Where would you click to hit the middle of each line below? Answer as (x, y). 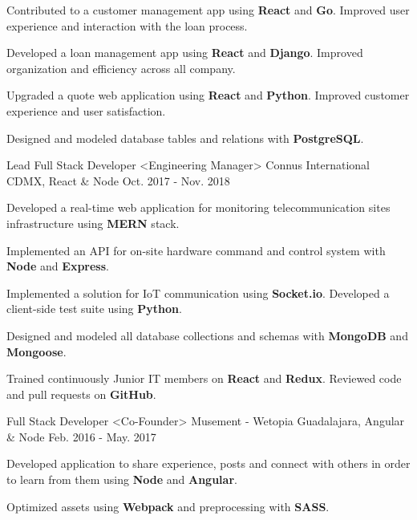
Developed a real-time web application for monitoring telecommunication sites (198, 207)
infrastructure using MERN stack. (93, 223)
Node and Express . (58, 266)
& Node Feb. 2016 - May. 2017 (81, 436)
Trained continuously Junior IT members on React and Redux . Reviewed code (204, 378)
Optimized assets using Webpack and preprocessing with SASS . (168, 506)
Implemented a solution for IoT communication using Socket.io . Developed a (198, 292)
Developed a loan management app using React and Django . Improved (185, 53)
